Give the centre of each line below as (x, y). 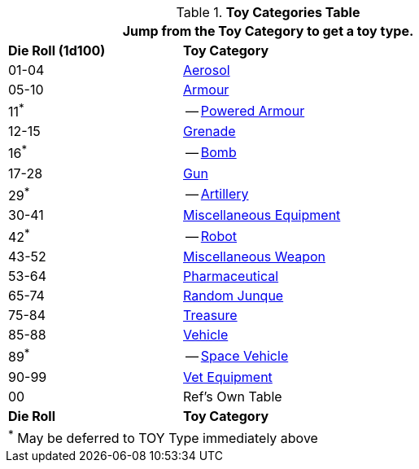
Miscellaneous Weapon (254, 257)
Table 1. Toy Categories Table (268, 12)
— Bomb (211, 152)
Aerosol (206, 70)
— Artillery (217, 194)
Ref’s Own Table (232, 396)
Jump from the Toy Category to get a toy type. (268, 31)
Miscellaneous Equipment (262, 215)
